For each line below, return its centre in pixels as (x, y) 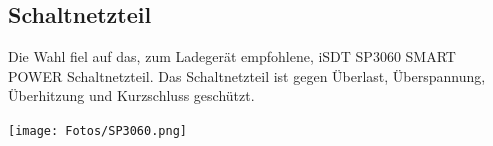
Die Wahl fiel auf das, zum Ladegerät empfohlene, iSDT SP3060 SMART (232, 56)
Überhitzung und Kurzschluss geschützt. (131, 95)
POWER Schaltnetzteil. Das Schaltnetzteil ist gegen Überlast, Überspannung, (247, 75)
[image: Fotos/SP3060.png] (97, 130)
